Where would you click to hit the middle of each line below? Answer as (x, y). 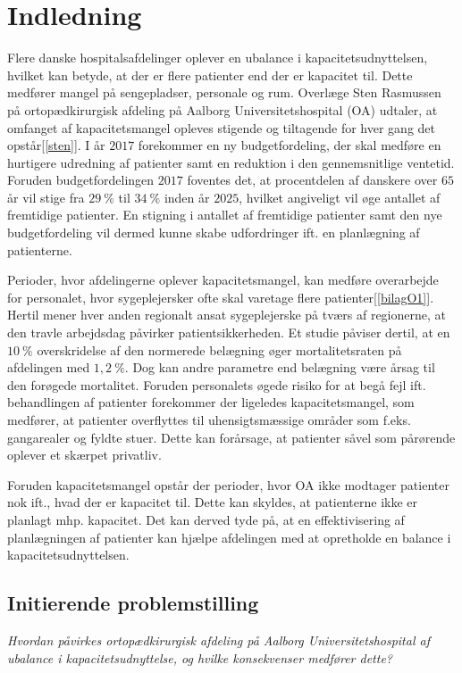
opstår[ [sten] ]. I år (56, 145)
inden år (187, 197)
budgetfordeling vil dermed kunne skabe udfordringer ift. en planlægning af (214, 233)
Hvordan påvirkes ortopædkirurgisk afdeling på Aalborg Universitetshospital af (218, 640)
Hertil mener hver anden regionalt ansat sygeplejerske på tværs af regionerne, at (227, 315)
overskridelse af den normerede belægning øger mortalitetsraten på (219, 349)
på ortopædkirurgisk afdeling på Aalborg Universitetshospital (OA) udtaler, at (223, 109)
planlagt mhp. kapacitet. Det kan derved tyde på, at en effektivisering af (206, 519)
